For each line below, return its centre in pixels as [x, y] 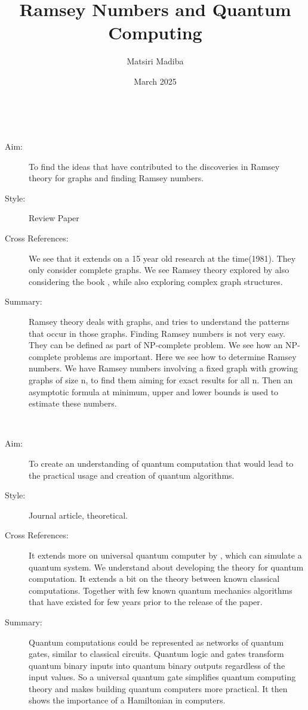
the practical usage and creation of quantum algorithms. [132, 475]
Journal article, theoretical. [78, 515]
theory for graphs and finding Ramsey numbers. [116, 178]
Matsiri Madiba [155, 61]
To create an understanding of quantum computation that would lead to [161, 463]
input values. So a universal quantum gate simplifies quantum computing [162, 677]
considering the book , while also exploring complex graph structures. [156, 281]
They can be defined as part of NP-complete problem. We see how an [156, 345]
